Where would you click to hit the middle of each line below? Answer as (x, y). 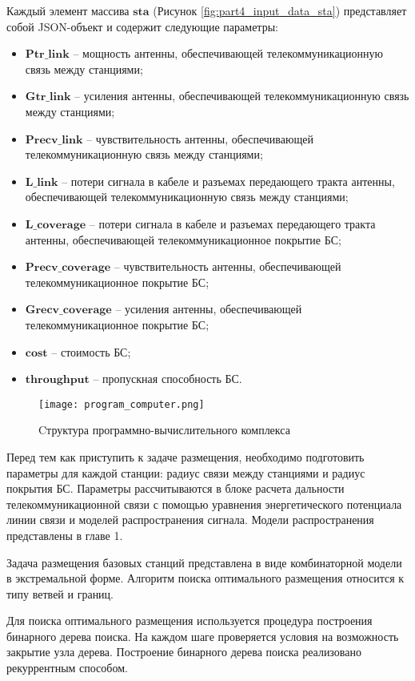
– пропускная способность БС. (168, 379)
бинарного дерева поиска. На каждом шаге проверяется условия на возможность (203, 636)
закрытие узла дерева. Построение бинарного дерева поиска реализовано (184, 652)
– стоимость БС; (91, 351)
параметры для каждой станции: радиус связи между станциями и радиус (186, 472)
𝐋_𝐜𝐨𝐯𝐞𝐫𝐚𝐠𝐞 (56, 225)
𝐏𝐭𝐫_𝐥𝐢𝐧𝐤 (47, 55)
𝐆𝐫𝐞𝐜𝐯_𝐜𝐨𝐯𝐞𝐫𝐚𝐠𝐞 (68, 310)
